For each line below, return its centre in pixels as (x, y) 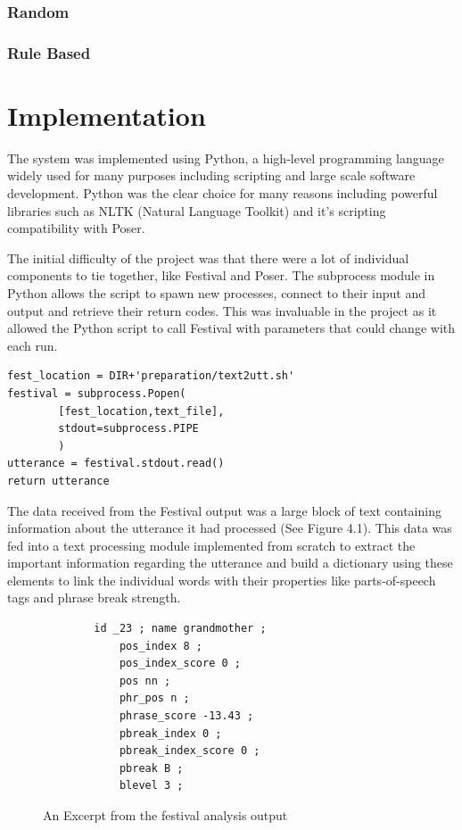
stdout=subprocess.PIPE (128, 429)
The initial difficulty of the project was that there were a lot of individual (208, 257)
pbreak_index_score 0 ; (190, 751)
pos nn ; (145, 681)
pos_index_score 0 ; (180, 664)
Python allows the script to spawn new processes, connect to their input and (216, 292)
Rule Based (49, 52)
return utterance (58, 481)
